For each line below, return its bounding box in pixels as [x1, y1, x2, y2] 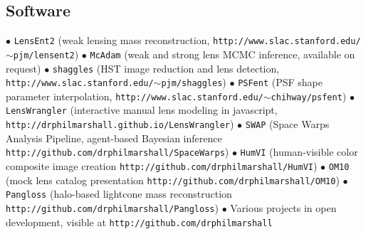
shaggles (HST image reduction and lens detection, [52, 60, 280, 75]
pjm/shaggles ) [161, 75, 226, 90]
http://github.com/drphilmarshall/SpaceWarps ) [6, 144, 229, 159]
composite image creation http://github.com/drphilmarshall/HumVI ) [6, 159, 318, 174]
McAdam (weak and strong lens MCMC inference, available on [90, 46, 355, 61]
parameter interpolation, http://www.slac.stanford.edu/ [6, 88, 263, 103]
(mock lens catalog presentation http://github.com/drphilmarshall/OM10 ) [6, 172, 340, 187]
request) [6, 60, 41, 75]
